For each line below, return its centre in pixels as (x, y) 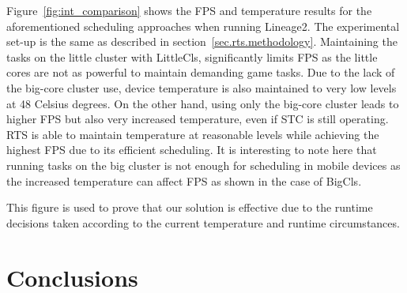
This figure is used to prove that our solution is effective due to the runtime (190, 207)
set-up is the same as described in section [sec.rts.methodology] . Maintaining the (202, 41)
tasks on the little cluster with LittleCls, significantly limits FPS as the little (192, 56)
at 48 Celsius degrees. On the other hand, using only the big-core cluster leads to (203, 103)
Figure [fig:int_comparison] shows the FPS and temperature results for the (189, 10)
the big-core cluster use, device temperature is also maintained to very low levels (202, 87)
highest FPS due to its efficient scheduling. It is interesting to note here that (192, 150)
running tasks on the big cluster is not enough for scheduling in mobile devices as (203, 165)
